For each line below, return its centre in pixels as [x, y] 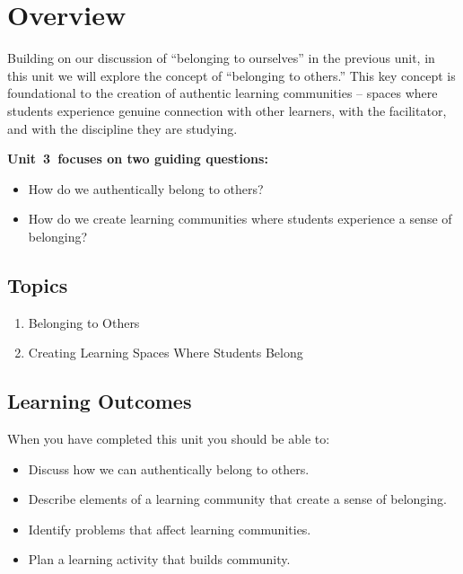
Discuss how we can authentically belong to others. [169, 468]
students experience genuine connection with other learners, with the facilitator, [227, 110]
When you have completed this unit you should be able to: [169, 439]
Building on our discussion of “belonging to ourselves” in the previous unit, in [221, 58]
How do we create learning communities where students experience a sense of [240, 219]
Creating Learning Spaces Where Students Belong [166, 353]
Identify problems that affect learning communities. [170, 529]
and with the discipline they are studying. [122, 128]
